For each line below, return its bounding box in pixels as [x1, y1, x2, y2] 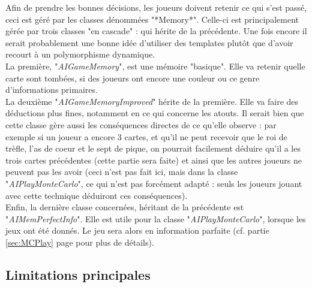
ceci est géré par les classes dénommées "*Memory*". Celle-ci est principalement [5, 13, 299, 25]
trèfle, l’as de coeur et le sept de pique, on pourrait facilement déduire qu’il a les [5, 142, 301, 155]
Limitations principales [5, 265, 151, 283]
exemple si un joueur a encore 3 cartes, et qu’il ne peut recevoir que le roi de [5, 130, 287, 143]
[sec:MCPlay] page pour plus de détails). [5, 235, 154, 248]
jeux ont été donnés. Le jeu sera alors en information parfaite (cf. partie [5, 224, 269, 237]
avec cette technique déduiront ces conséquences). [5, 189, 188, 201]
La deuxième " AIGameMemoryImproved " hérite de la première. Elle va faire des [5, 95, 299, 107]
